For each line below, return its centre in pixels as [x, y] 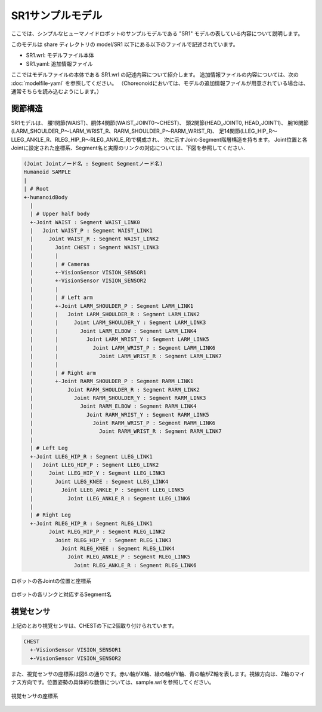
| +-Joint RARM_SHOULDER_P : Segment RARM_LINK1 [112, 381]
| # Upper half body [60, 214]
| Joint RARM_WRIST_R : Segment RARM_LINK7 [126, 431]
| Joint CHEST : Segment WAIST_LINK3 [95, 247]
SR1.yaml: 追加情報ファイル [60, 63]
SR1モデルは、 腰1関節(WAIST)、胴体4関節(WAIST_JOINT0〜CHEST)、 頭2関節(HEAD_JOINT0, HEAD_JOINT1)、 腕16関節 [160, 123]
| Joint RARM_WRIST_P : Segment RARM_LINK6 [123, 423]
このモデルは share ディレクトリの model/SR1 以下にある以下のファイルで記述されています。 [125, 44]
